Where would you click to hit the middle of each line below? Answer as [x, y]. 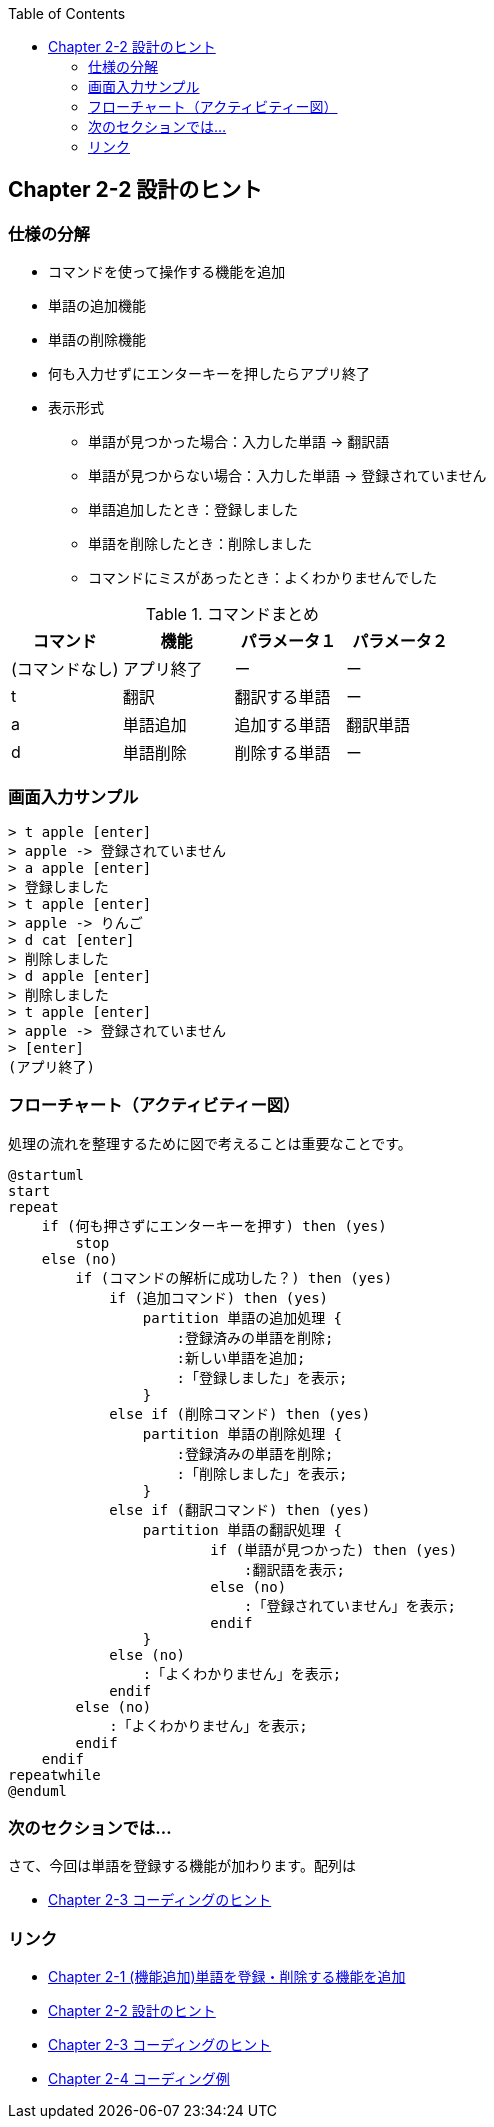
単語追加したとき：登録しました [193, 510]
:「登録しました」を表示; [262, 1377]
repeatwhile [54, 1774]
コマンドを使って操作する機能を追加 [167, 272]
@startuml [46, 1174]
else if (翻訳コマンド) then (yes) [240, 1509]
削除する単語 [282, 753]
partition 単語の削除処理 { [242, 1433]
